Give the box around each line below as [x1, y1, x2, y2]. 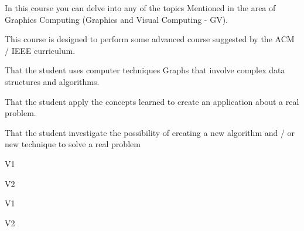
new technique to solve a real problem [5, 138, 141, 150]
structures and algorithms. [5, 75, 100, 87]
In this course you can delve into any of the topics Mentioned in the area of [5, 2, 276, 13]
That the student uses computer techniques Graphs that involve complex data [5, 64, 285, 76]
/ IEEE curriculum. [5, 44, 76, 56]
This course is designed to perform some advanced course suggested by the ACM [5, 33, 295, 45]
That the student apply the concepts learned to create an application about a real [5, 95, 299, 107]
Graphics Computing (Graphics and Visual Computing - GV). [5, 13, 228, 25]
